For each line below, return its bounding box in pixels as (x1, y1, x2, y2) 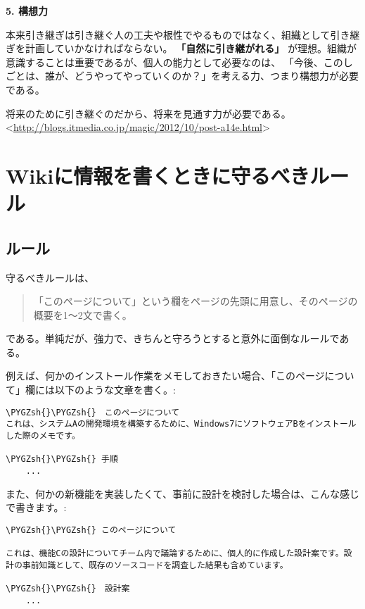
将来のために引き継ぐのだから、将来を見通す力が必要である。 (6, 106, 291, 120)
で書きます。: (6, 500, 67, 515)
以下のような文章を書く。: (54, 382, 176, 397)
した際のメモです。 (6, 430, 80, 441)
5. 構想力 (6, 4, 48, 18)
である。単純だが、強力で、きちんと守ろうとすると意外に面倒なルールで (6, 331, 340, 346)
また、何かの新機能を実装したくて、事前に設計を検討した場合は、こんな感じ (6, 486, 359, 501)
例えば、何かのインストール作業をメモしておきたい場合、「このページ (6, 368, 325, 383)
